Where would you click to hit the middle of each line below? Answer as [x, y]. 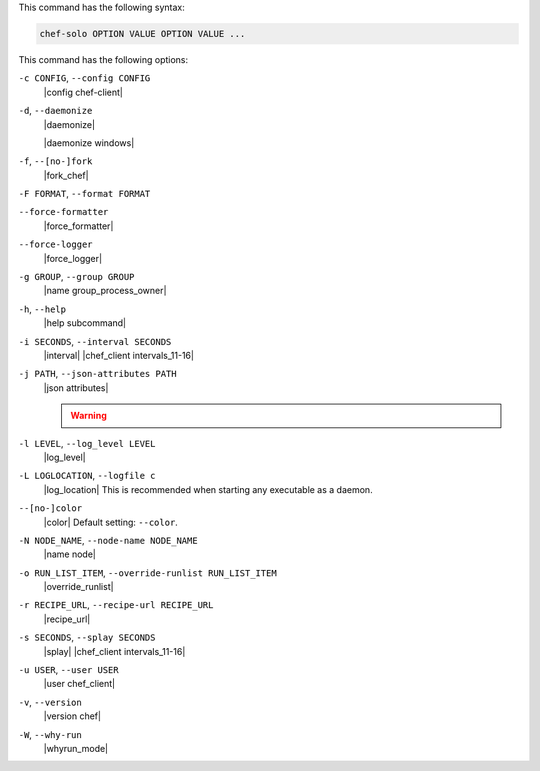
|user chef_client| [79, 684]
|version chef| [72, 716]
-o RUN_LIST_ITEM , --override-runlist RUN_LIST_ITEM [147, 572]
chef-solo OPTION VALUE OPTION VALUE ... [142, 33]
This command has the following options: [103, 59]
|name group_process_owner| [105, 291]
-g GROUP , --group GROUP [76, 277]
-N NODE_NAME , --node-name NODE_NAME [108, 540]
